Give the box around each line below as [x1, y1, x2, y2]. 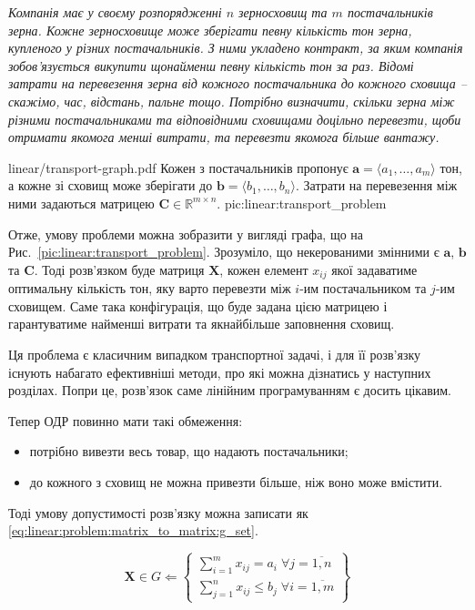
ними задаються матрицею [8, 193, 155, 212]
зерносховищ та [238, 3, 328, 21]
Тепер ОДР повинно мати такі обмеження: [8, 411, 243, 430]
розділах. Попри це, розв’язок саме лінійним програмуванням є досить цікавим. [8, 381, 451, 400]
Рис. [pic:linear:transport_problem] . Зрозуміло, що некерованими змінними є [8, 242, 440, 261]
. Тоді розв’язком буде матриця [34, 259, 205, 279]
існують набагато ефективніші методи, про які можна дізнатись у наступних [8, 362, 431, 381]
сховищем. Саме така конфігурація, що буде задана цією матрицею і [8, 296, 388, 315]
